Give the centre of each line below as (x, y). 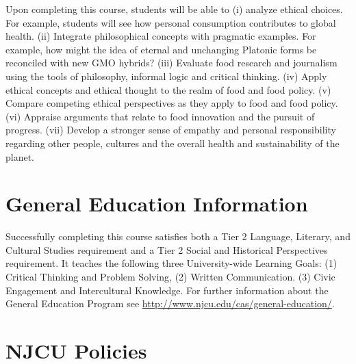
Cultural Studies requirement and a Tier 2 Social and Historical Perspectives (167, 249)
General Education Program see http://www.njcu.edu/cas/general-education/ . (170, 303)
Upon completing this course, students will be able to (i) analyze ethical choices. (174, 9)
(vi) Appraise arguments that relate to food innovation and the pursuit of (160, 116)
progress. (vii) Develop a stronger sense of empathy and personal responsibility (171, 130)
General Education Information (157, 204)
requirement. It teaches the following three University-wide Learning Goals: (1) (171, 263)
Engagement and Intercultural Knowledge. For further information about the (167, 290)
